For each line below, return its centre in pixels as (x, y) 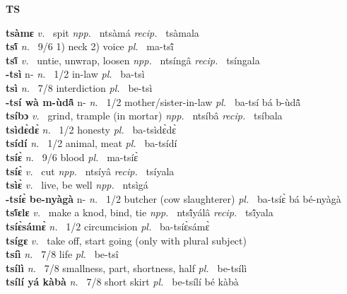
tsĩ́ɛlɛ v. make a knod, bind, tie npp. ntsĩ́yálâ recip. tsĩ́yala (140, 212)
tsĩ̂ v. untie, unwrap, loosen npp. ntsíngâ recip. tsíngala (133, 60)
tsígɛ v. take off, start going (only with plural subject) (126, 240)
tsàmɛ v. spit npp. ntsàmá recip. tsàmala (102, 32)
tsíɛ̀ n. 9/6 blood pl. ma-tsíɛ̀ (72, 157)
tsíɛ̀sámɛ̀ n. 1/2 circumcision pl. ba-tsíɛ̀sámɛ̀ (108, 226)
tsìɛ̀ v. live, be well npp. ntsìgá (77, 185)
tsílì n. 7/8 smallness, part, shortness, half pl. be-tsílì (127, 267)
